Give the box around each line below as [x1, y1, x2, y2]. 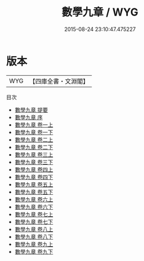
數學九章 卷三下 [14, 158, 54, 165]
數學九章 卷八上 [14, 225, 54, 233]
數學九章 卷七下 [14, 218, 54, 225]
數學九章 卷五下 [14, 188, 54, 195]
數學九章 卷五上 [14, 180, 54, 188]
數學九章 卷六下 [14, 203, 54, 210]
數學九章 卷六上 [14, 195, 54, 203]
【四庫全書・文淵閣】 [29, 77, 89, 85]
